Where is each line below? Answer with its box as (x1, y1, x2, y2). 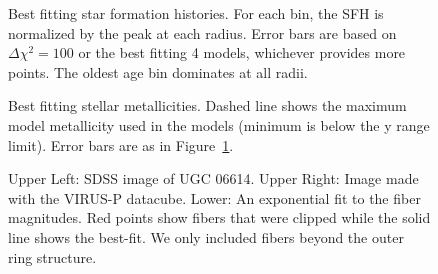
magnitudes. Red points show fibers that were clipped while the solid (8, 207, 431, 228)
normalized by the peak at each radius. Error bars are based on (8, 22, 397, 43)
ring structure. (8, 246, 97, 267)
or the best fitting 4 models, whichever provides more (78, 42, 406, 63)
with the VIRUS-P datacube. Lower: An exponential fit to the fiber (8, 187, 421, 208)
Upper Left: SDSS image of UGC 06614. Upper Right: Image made (8, 168, 419, 189)
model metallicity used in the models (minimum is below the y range (8, 114, 430, 135)
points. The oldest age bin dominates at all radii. (8, 61, 308, 82)
